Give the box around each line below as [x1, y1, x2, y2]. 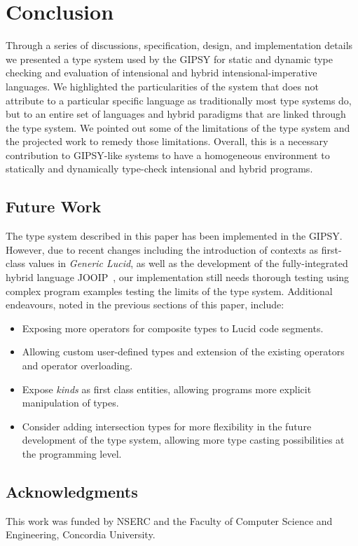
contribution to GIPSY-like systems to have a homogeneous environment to [6, 147, 330, 162]
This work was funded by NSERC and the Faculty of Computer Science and [6, 513, 333, 528]
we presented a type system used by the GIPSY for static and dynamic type [6, 51, 333, 66]
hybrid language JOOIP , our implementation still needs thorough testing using [6, 270, 350, 285]
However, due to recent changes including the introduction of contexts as [6, 242, 318, 257]
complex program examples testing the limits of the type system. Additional [6, 283, 333, 298]
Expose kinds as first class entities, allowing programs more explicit [22, 381, 312, 396]
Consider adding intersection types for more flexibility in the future [22, 418, 312, 433]
